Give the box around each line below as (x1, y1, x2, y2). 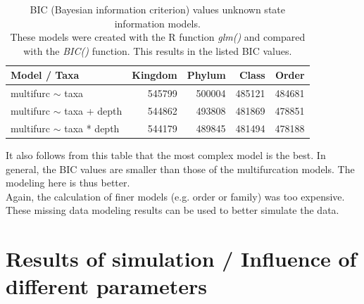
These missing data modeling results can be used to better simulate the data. (6, 203, 339, 217)
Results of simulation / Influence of (6, 244, 357, 273)
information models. (114, 15, 201, 30)
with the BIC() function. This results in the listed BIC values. (23, 43, 292, 58)
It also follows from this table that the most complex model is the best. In (6, 148, 326, 162)
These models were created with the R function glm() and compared (10, 30, 306, 44)
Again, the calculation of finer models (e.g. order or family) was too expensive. (6, 189, 345, 203)
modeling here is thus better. (6, 175, 130, 190)
